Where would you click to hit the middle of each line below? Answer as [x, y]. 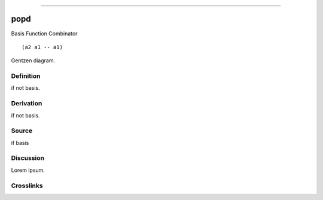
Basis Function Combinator [44, 34]
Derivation [27, 104]
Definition [26, 76]
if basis [20, 143]
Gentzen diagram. [33, 60]
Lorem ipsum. [28, 170]
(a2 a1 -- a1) [42, 47]
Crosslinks [27, 186]
